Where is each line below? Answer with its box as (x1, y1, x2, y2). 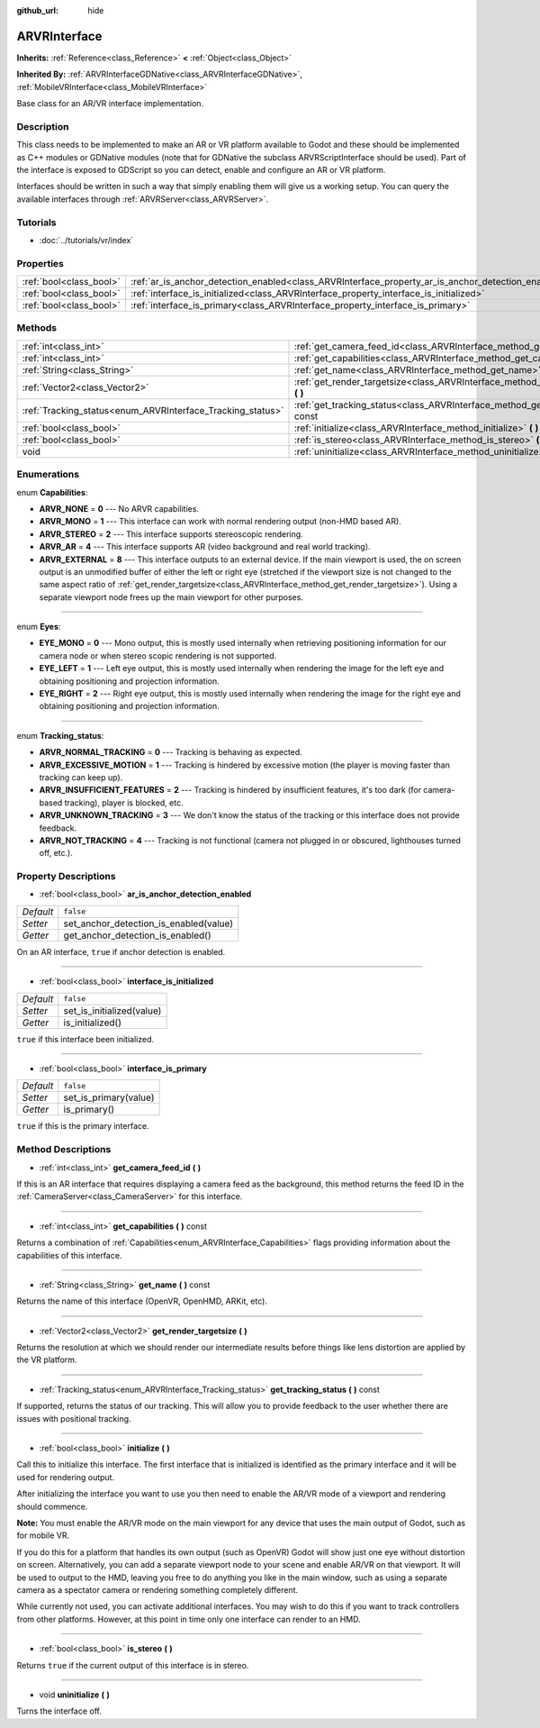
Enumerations (16, 468, 80, 481)
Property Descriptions (16, 870, 116, 883)
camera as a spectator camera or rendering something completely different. (16, 1584, 299, 1595)
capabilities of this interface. (16, 1250, 122, 1260)
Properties (16, 257, 65, 269)
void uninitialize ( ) (39, 1689, 110, 1700)
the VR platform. (16, 1354, 77, 1365)
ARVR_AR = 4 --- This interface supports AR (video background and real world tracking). (39, 541, 371, 552)
